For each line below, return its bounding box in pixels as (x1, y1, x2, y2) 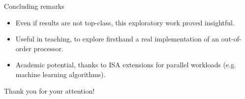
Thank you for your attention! (4, 85, 95, 96)
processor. (33, 43, 63, 53)
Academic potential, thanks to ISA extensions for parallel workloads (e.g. (15, 59, 236, 70)
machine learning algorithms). (15, 69, 106, 79)
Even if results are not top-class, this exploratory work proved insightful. (15, 17, 235, 27)
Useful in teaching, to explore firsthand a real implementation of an (15, 34, 219, 44)
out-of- (221, 34, 242, 44)
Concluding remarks (4, 1, 64, 11)
